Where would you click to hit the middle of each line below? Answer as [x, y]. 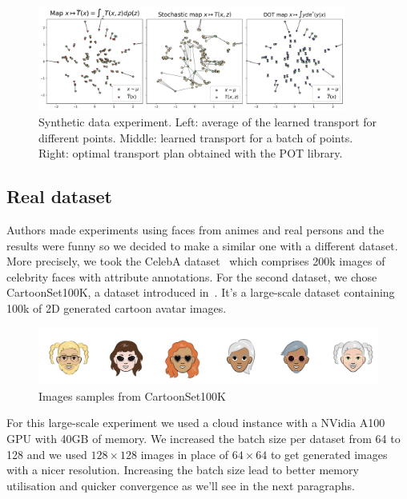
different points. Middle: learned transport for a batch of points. [196, 137]
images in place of [185, 454]
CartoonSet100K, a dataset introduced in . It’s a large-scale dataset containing [201, 292]
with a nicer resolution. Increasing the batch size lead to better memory [183, 470]
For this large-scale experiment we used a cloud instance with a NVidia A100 [196, 423]
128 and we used [47, 454]
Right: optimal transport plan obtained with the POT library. [191, 153]
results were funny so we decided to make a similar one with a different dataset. [202, 245]
